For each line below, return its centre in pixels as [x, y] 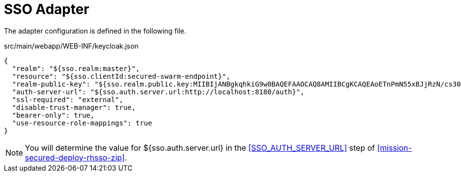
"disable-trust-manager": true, [74, 107]
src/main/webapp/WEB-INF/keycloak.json [71, 46]
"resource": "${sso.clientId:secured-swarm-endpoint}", [121, 76]
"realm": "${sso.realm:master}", [76, 68]
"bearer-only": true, [53, 115]
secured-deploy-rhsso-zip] [75, 157]
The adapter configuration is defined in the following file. [95, 31]
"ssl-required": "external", [68, 99]
